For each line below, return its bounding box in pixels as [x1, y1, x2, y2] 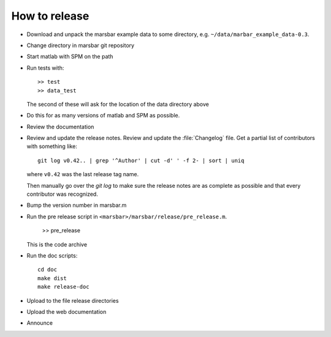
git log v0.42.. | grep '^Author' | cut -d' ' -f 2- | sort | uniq [37, 157, 245, 164]
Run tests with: [26, 64, 64, 72]
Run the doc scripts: [26, 251, 78, 259]
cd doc [37, 266, 58, 273]
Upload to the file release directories [26, 297, 119, 304]
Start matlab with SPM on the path [26, 53, 113, 61]
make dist [37, 275, 67, 281]
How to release [11, 9, 89, 23]
